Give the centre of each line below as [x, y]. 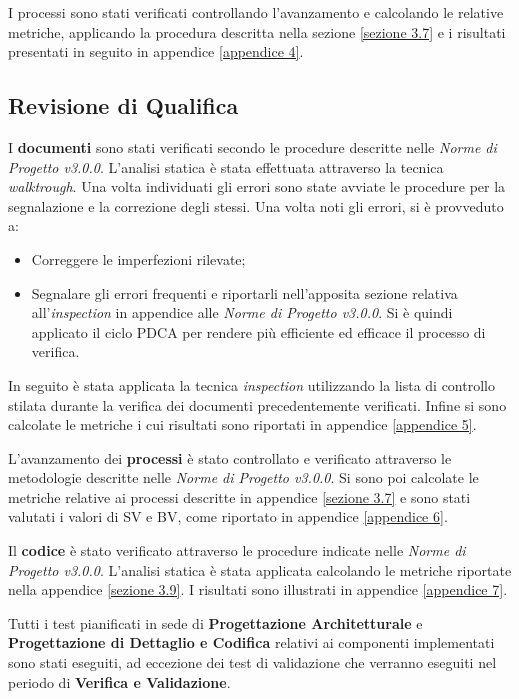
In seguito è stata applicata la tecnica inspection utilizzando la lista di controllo [251, 384]
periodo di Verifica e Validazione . [119, 681]
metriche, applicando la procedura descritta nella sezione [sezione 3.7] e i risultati [257, 31]
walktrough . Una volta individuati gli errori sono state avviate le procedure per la [257, 186]
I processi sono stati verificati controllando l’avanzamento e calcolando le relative [256, 12]
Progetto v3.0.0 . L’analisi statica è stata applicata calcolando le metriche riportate [260, 569]
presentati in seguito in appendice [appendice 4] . [156, 51]
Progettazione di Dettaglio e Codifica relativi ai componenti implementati [251, 642]
